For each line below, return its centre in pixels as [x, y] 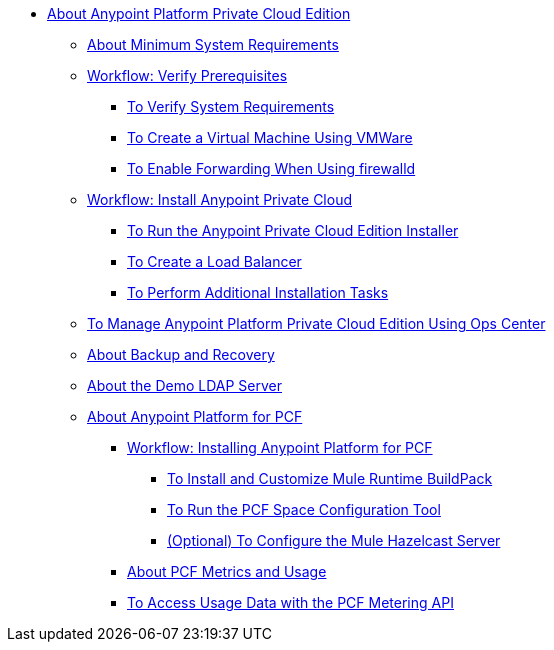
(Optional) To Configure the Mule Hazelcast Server [334, 540]
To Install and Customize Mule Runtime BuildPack [330, 478]
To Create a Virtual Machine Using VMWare [270, 137]
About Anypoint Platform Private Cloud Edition [199, 13]
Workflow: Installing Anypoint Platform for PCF [280, 447]
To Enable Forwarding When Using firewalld [271, 168]
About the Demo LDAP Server [184, 385]
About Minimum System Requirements [213, 44]
